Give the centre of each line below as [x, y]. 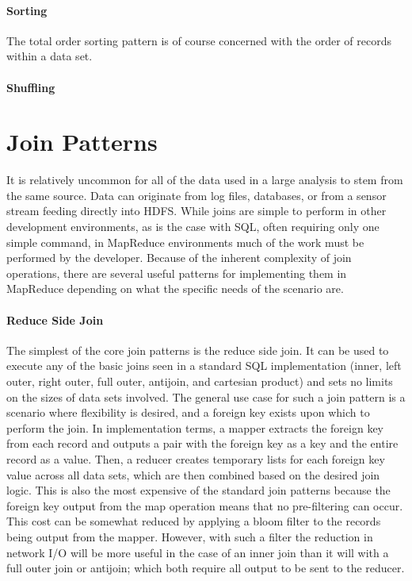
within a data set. [50, 56]
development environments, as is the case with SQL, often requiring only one [193, 227]
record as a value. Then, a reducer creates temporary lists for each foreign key [196, 459]
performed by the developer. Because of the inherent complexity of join [179, 258]
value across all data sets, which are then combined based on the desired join [193, 474]
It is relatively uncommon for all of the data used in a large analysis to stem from [205, 180]
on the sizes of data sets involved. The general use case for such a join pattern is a [206, 396]
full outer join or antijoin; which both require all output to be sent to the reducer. [206, 568]
